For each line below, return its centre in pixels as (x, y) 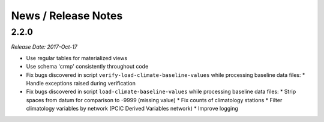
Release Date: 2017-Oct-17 (44, 47)
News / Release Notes (67, 16)
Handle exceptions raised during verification (81, 83)
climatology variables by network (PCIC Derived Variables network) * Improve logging (132, 109)
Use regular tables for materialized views (77, 58)
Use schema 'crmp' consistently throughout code (87, 67)
